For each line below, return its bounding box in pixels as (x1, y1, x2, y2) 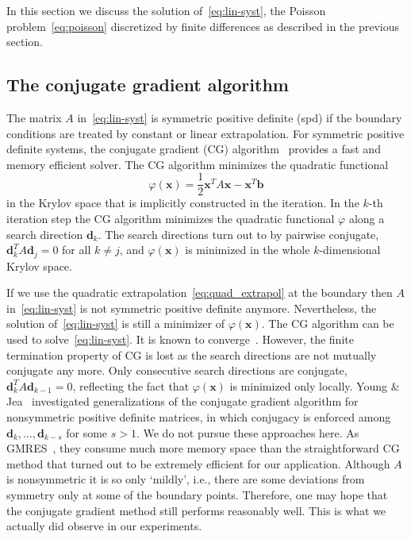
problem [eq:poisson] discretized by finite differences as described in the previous (6, 17, 400, 34)
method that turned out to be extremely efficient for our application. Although (6, 455, 390, 472)
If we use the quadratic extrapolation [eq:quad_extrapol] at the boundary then (6, 284, 393, 301)
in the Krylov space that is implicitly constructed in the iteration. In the (6, 194, 359, 211)
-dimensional (319, 241, 381, 258)
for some (66, 424, 108, 441)
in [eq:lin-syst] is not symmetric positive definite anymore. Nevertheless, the (6, 299, 377, 316)
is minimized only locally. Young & (229, 377, 400, 394)
